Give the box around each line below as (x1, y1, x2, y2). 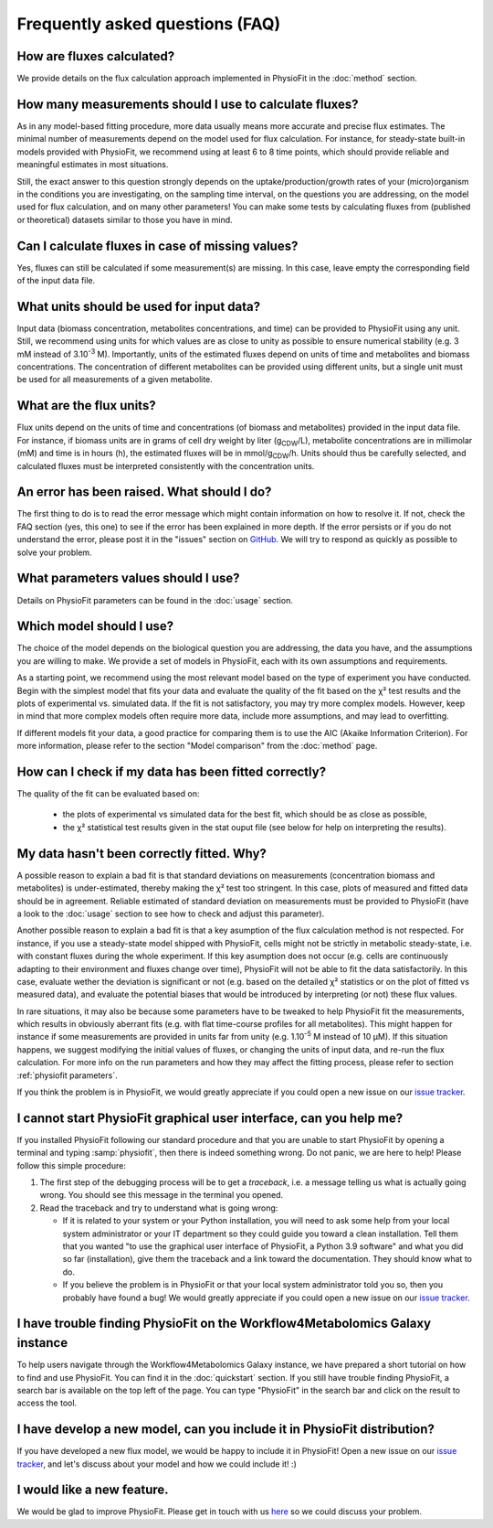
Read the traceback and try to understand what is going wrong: (39, 1202, 278, 1213)
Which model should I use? (16, 618, 174, 635)
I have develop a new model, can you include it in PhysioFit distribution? (16, 1422, 435, 1437)
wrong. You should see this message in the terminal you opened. (39, 1190, 284, 1201)
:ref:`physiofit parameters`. (16, 1070, 118, 1081)
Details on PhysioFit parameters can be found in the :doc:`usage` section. (16, 594, 294, 605)
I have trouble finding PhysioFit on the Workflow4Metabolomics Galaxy (16, 1316, 432, 1331)
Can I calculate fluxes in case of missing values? (16, 238, 299, 253)
